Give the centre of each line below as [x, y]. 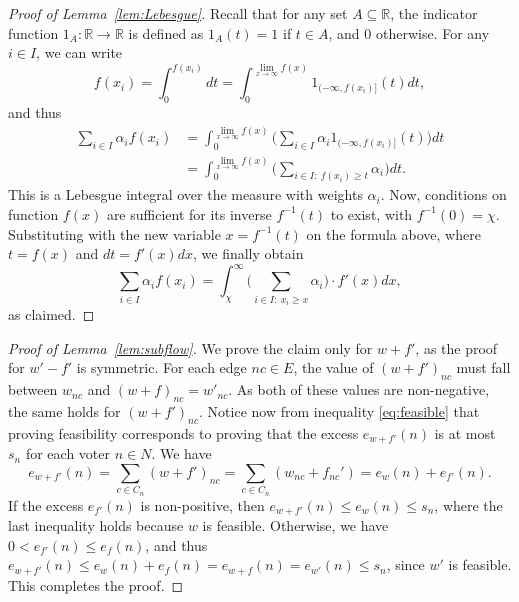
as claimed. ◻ [51, 314]
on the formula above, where [393, 233]
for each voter [67, 453]
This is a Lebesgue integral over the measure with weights [185, 194]
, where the [468, 504]
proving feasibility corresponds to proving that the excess [183, 432]
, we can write [79, 52]
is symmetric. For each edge [161, 367]
